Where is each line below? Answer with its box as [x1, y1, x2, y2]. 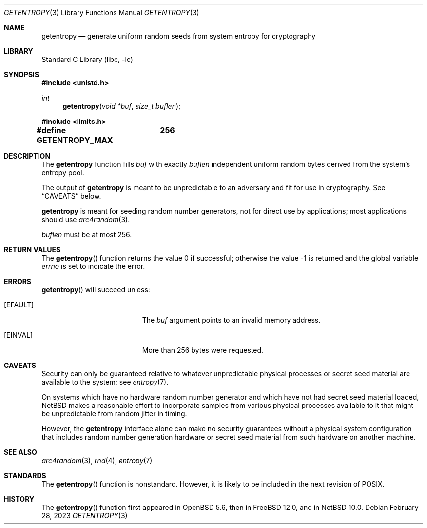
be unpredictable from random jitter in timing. [41, 409, 187, 418]
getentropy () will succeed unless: [41, 285, 150, 294]
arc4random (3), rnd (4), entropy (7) [41, 456, 153, 465]
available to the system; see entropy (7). [41, 378, 169, 386]
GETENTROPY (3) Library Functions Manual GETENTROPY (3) [4, 8, 199, 17]
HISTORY [4, 495, 35, 503]
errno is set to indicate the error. [41, 262, 145, 270]
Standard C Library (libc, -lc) [41, 55, 133, 63]
